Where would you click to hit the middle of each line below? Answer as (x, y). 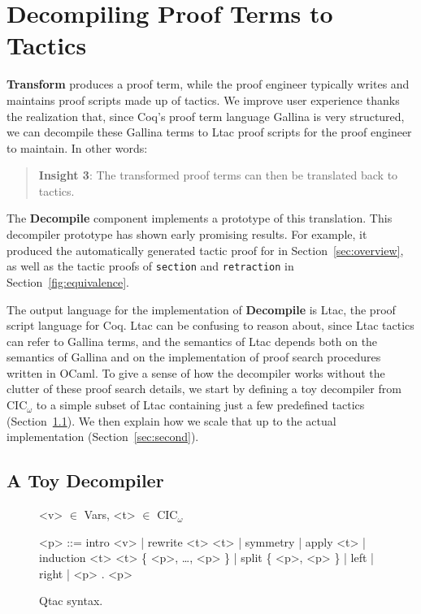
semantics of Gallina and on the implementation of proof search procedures (194, 357)
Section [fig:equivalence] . (68, 281)
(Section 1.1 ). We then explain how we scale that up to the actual (171, 420)
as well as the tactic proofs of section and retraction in (150, 266)
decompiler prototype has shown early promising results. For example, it (187, 234)
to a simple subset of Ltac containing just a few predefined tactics (200, 405)
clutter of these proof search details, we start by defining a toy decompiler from (204, 389)
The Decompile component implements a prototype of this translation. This (200, 218)
